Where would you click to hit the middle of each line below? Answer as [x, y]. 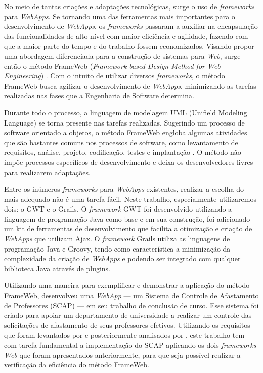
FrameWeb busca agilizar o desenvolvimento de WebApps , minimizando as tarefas [130, 85]
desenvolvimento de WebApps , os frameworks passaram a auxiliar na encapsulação [131, 26]
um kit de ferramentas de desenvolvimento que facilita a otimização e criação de [128, 229]
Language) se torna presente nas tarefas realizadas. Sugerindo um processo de [124, 122]
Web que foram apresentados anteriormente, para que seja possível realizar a [122, 355]
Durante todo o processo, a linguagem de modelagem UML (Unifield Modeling [126, 112]
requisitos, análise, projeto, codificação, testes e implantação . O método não [123, 152]
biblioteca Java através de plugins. [57, 268]
